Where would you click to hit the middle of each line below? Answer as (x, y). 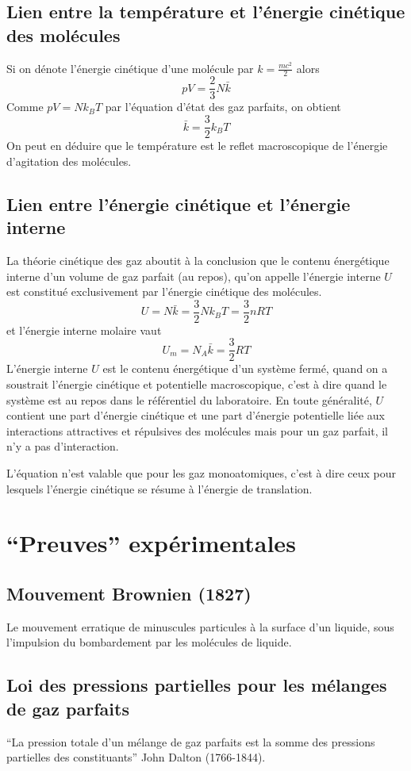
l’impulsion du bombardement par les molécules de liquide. (149, 642)
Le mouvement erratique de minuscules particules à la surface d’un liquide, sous (200, 626)
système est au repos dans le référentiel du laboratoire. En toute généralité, (189, 399)
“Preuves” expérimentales (151, 543)
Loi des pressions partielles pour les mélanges (197, 685)
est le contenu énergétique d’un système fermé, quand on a (245, 368)
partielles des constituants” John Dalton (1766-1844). (136, 757)
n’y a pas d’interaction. (63, 446)
